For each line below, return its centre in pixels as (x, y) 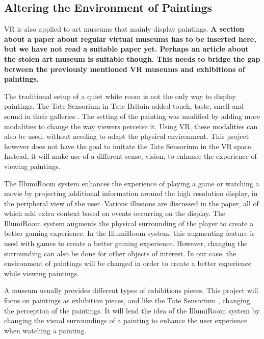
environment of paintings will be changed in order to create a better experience (128, 263)
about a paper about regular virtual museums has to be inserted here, (130, 39)
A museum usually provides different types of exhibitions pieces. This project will (131, 290)
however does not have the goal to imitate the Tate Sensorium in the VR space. (129, 146)
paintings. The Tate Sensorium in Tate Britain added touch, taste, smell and (124, 106)
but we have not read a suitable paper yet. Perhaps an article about (126, 49)
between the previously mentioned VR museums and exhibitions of (125, 69)
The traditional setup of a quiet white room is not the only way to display (120, 96)
